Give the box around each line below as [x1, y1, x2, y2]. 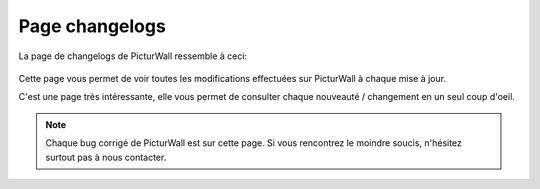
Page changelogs [18, 15, 167, 37]
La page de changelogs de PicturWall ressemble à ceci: [18, 50, 248, 62]
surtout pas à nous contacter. [45, 151, 167, 163]
